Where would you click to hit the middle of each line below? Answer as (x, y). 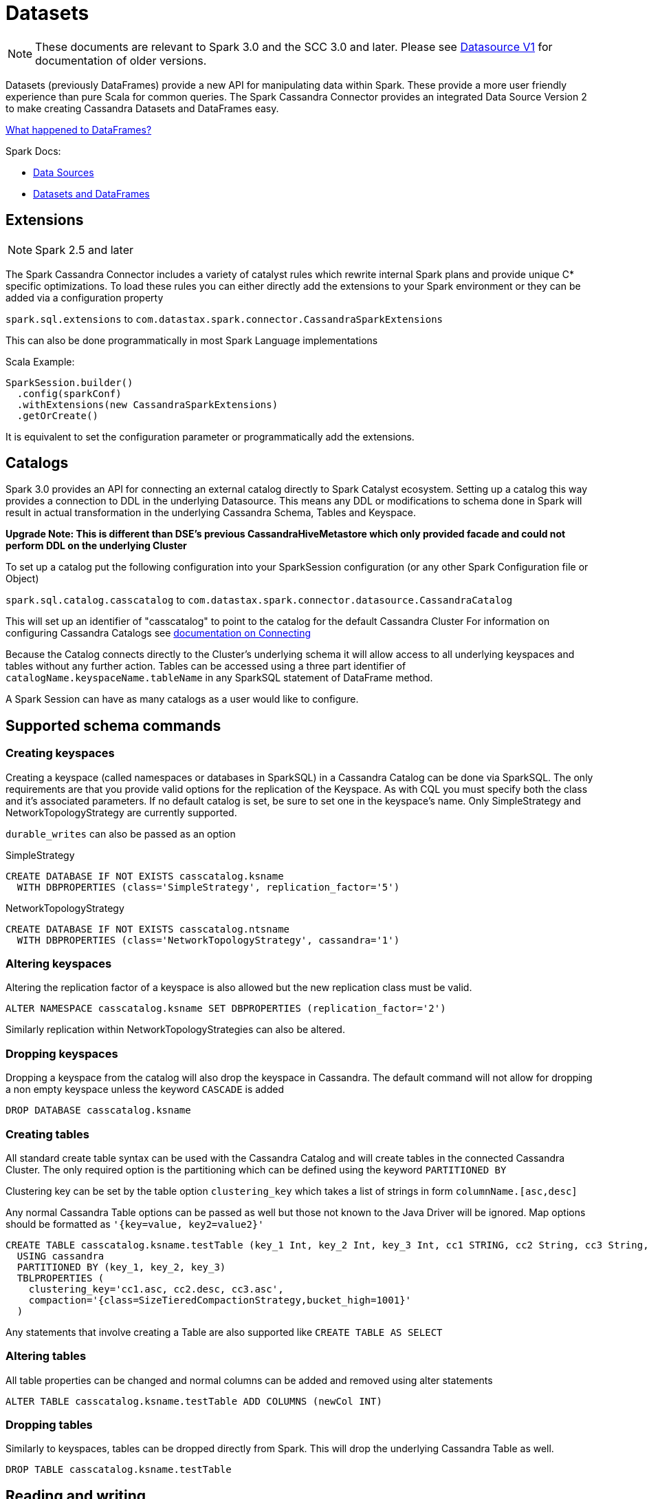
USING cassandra (60, 1256)
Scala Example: (40, 361)
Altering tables (46, 1356)
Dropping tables (49, 1425)
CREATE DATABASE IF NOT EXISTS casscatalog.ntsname (148, 929)
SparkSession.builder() (69, 382)
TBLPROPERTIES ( (60, 1278)
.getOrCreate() (57, 415)
